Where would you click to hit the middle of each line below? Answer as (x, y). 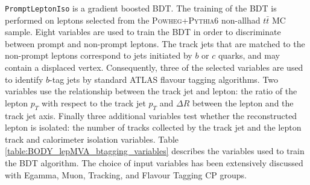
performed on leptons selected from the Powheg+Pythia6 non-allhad (133, 20)
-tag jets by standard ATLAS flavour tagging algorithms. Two (164, 79)
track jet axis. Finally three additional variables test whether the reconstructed (151, 115)
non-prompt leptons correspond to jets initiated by (99, 55)
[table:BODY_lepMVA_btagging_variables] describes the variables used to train (155, 151)
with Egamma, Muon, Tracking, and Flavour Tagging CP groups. (126, 174)
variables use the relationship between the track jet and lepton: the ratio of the (151, 91)
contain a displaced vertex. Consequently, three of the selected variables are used (154, 67)
